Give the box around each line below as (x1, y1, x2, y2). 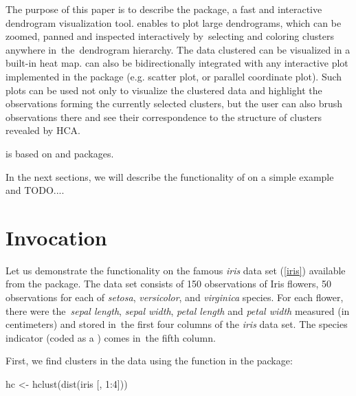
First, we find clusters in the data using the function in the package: (5, 353, 293, 368)
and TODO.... (5, 183, 65, 197)
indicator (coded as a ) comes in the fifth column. (5, 330, 216, 344)
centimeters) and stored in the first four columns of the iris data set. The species (5, 317, 348, 331)
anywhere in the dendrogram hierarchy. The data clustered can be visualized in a (5, 42, 351, 56)
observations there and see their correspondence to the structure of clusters (5, 109, 322, 124)
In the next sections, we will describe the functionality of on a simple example (5, 169, 334, 184)
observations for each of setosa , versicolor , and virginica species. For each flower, (5, 290, 344, 305)
